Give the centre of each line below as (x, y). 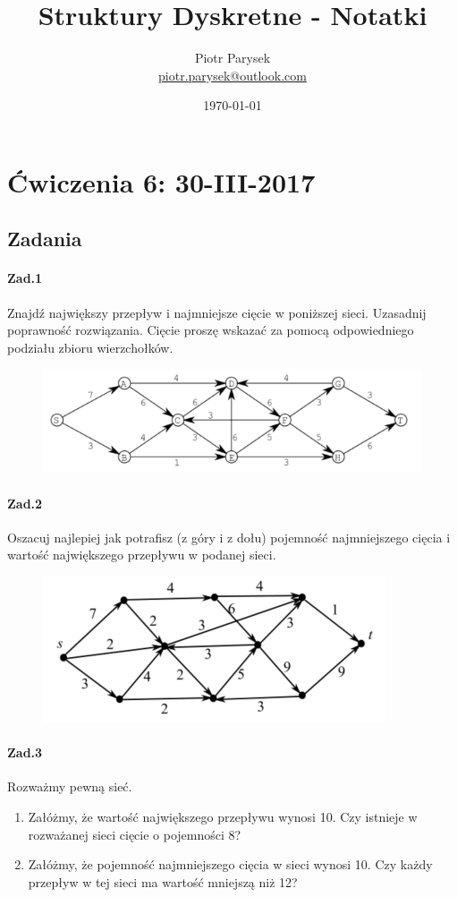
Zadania (45, 239)
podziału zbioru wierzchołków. (90, 347)
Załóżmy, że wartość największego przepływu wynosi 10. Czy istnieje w (223, 816)
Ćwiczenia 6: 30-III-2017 (161, 181)
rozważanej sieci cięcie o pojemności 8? (135, 834)
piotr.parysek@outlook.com (233, 75)
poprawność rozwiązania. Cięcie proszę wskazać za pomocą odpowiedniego (211, 330)
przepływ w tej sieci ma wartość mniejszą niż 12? (163, 881)
